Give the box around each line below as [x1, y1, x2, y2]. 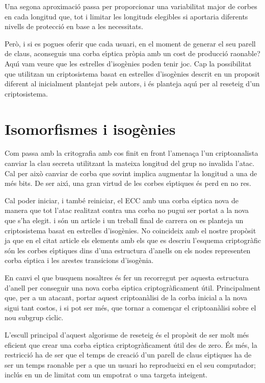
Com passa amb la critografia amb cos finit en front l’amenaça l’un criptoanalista [5, 148, 258, 158]
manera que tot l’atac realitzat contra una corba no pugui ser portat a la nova [5, 205, 249, 216]
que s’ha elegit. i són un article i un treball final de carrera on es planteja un [5, 215, 244, 226]
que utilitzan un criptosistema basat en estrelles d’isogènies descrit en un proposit [5, 68, 260, 79]
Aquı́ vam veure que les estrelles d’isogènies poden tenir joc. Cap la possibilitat [5, 58, 252, 68]
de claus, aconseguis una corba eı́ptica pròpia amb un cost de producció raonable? [5, 48, 260, 59]
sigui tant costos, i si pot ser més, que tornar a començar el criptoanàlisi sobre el [5, 302, 256, 313]
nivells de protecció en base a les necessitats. [5, 21, 143, 32]
